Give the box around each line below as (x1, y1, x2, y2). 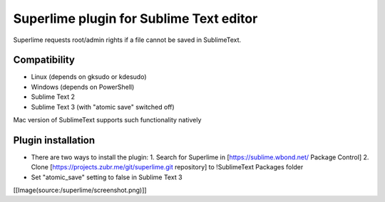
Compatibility (13, 54, 75, 66)
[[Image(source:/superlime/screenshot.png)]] (13, 186, 147, 195)
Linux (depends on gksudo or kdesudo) (31, 73, 147, 81)
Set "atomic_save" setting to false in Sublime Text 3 (31, 173, 183, 181)
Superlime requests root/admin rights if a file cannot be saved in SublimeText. (13, 36, 242, 44)
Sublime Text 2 (31, 92, 75, 101)
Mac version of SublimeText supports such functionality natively (13, 116, 202, 124)
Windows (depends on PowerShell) (31, 83, 135, 91)
